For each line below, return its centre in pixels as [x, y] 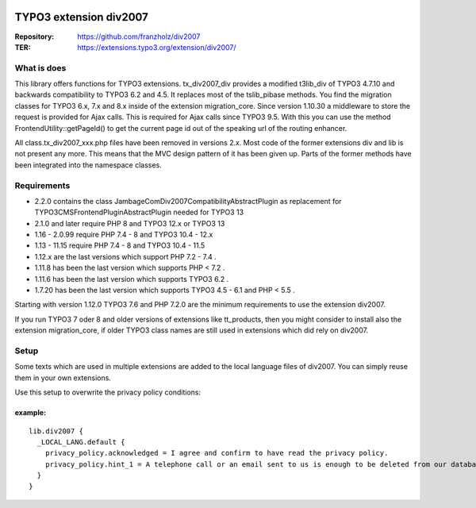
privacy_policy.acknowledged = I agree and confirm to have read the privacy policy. [217, 453]
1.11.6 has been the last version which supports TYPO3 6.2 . [132, 279]
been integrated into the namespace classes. [88, 165]
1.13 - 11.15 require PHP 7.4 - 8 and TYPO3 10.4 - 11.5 [120, 245]
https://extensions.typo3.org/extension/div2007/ [157, 47]
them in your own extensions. [63, 378]
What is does [40, 67]
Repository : [35, 37]
